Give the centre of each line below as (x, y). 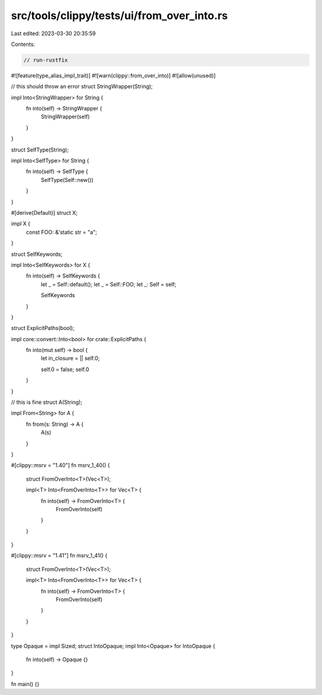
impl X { (21, 224)
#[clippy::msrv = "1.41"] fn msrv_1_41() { (59, 555)
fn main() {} (25, 684)
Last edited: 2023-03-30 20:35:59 (53, 33)
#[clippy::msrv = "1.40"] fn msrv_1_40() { (61, 465)
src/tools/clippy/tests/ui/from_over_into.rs (119, 16)
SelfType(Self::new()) (67, 180)
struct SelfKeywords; (37, 254)
